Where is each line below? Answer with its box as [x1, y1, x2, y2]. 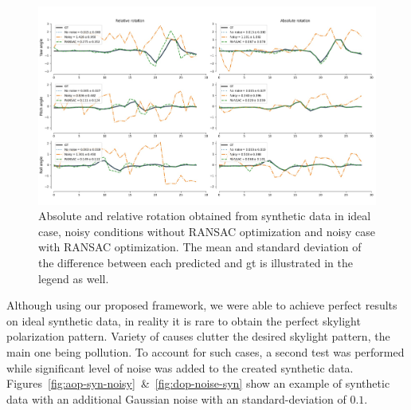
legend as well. [38, 270, 109, 286]
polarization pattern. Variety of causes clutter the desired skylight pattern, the [6, 328, 390, 345]
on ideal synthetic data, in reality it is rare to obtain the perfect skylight [6, 312, 361, 329]
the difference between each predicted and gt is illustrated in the [38, 254, 353, 271]
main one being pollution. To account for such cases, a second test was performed [6, 344, 405, 361]
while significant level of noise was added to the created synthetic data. [6, 359, 354, 376]
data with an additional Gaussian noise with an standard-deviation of [6, 390, 346, 407]
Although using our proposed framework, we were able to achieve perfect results [6, 297, 397, 313]
